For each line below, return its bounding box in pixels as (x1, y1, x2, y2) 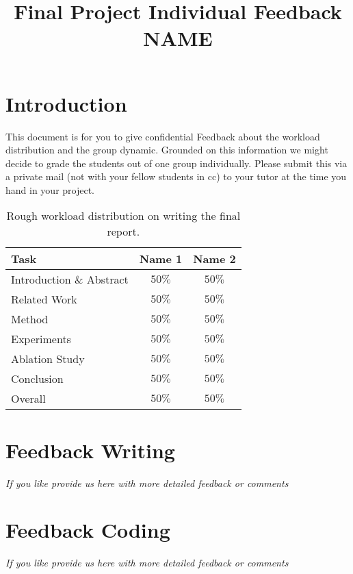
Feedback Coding (5, 516, 170, 544)
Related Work (11, 291, 77, 308)
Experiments (11, 331, 71, 347)
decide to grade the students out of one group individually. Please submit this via (5, 155, 348, 170)
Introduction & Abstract (11, 271, 129, 288)
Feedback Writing (5, 436, 175, 464)
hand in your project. (5, 182, 95, 197)
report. (107, 223, 140, 240)
